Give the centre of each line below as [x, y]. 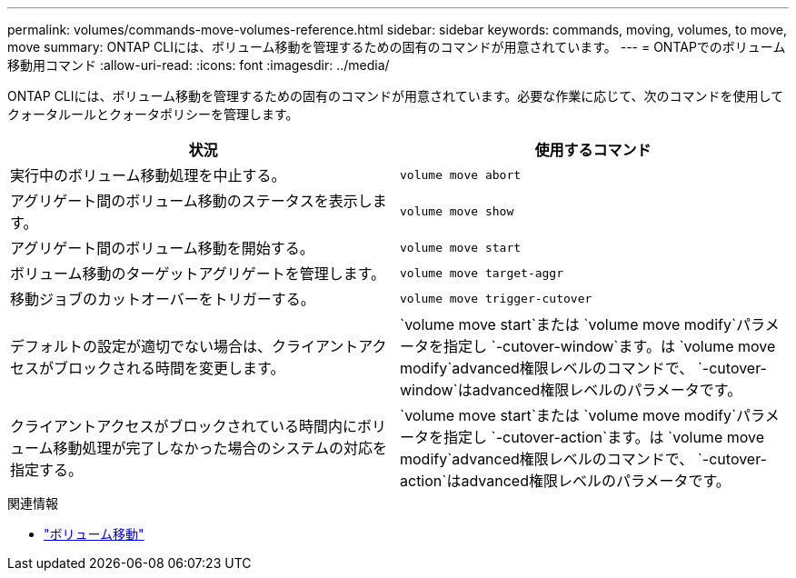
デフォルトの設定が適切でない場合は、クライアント [184, 346]
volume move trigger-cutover [496, 298]
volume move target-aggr [482, 273]
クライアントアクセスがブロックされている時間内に [184, 426]
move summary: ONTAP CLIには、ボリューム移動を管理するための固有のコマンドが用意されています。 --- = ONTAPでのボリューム [397, 47]
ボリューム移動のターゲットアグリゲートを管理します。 [198, 274]
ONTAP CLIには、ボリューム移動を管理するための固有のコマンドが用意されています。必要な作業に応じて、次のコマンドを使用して [396, 96]
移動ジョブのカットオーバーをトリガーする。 [163, 299]
